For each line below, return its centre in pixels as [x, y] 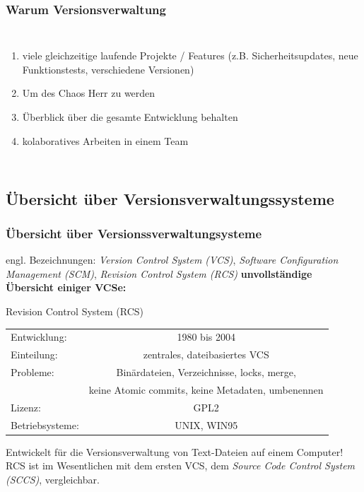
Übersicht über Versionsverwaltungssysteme [170, 198]
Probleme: [33, 372]
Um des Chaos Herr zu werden [89, 93]
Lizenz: [26, 407]
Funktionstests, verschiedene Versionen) [108, 69]
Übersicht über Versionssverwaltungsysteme [134, 233]
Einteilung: [34, 355]
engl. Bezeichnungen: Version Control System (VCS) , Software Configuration [172, 260]
